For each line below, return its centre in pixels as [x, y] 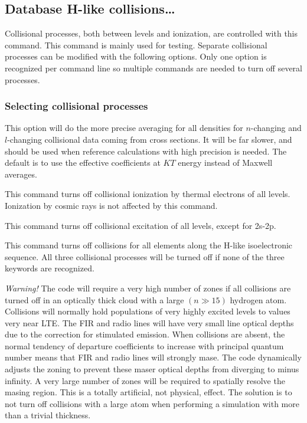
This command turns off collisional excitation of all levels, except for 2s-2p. [141, 225]
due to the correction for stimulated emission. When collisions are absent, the [145, 334]
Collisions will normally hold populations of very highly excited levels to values [148, 311]
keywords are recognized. [50, 268]
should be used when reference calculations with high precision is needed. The [146, 151]
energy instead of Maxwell [225, 163]
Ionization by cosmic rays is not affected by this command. [111, 205]
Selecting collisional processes [76, 106]
